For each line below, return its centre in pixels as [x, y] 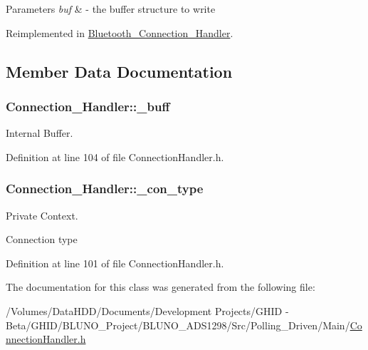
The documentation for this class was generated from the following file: [161, 287]
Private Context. [42, 215]
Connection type [42, 239]
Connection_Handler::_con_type [105, 189]
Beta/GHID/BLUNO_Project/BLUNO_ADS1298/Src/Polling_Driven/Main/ [178, 325]
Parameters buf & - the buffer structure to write [111, 9]
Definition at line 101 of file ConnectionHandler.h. [115, 263]
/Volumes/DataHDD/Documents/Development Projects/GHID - [147, 310]
